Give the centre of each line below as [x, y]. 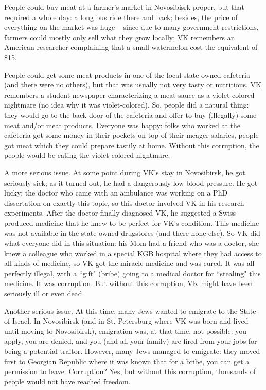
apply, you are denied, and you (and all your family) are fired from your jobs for [131, 341]
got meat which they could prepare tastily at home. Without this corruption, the [132, 145]
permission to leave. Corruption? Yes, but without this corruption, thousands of [130, 371]
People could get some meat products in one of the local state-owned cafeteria [127, 74]
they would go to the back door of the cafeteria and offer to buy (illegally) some [130, 114]
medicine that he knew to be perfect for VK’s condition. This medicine [147, 223]
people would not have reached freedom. [67, 381]
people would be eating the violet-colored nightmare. [87, 155]
